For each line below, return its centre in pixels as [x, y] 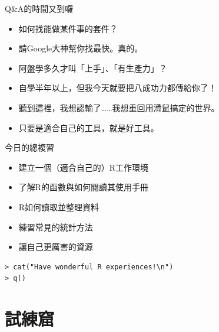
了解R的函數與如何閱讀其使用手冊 [84, 187]
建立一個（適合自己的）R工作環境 [84, 167]
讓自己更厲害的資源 [56, 247]
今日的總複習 [29, 147]
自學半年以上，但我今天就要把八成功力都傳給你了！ [117, 88]
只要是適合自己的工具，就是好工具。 [89, 127]
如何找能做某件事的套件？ [68, 28]
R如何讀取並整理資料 [59, 206]
